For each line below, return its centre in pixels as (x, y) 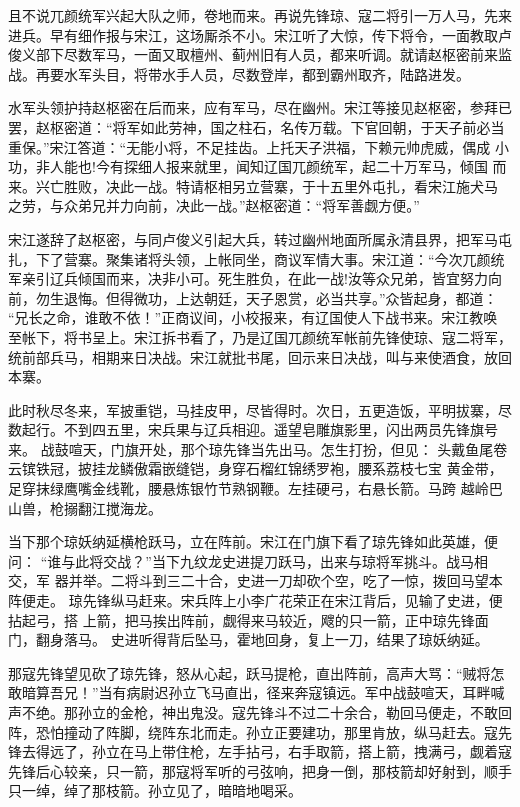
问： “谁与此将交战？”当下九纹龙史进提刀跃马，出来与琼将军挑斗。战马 (241, 560)
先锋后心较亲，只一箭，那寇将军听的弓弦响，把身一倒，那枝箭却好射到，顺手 (260, 770)
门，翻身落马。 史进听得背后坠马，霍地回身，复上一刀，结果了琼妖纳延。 (248, 639)
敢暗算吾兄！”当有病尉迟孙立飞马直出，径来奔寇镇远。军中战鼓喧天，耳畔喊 (256, 692)
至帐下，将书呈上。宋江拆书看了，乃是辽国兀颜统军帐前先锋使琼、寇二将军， (260, 336)
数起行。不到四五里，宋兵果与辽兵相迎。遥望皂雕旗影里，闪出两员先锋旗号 (253, 429)
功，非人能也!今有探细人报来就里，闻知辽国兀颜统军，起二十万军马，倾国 (248, 166)
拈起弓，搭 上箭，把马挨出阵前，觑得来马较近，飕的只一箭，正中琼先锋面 (248, 619)
